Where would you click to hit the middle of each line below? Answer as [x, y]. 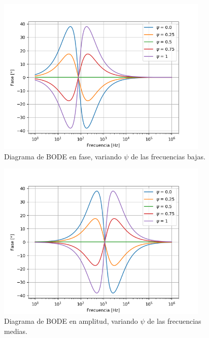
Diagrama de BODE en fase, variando [63, 156]
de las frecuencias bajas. [168, 156]
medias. [16, 331]
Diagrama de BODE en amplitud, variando [71, 321]
